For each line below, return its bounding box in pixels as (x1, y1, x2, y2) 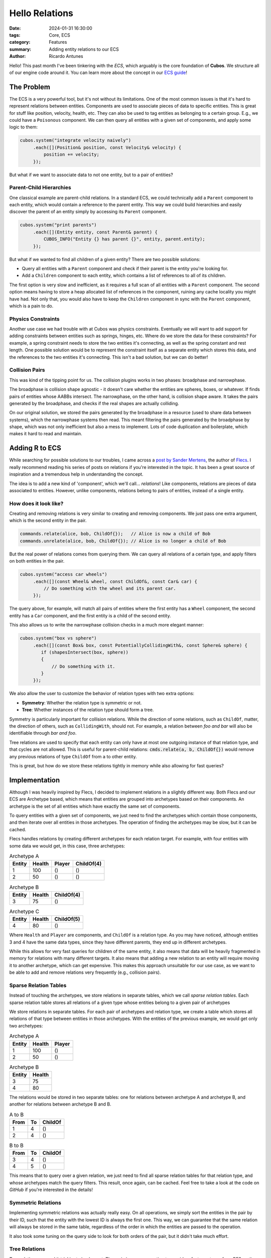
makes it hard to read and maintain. (9, 431, 82, 437)
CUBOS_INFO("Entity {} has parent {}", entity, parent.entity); (43, 237, 205, 242)
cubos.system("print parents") (20, 222, 97, 228)
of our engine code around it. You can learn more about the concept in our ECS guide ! (9, 69, 188, 75)
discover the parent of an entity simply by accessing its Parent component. (9, 209, 167, 215)
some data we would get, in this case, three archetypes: (9, 843, 125, 849)
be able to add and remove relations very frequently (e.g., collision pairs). (9, 969, 161, 976)
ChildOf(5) (54, 916, 80, 923)
